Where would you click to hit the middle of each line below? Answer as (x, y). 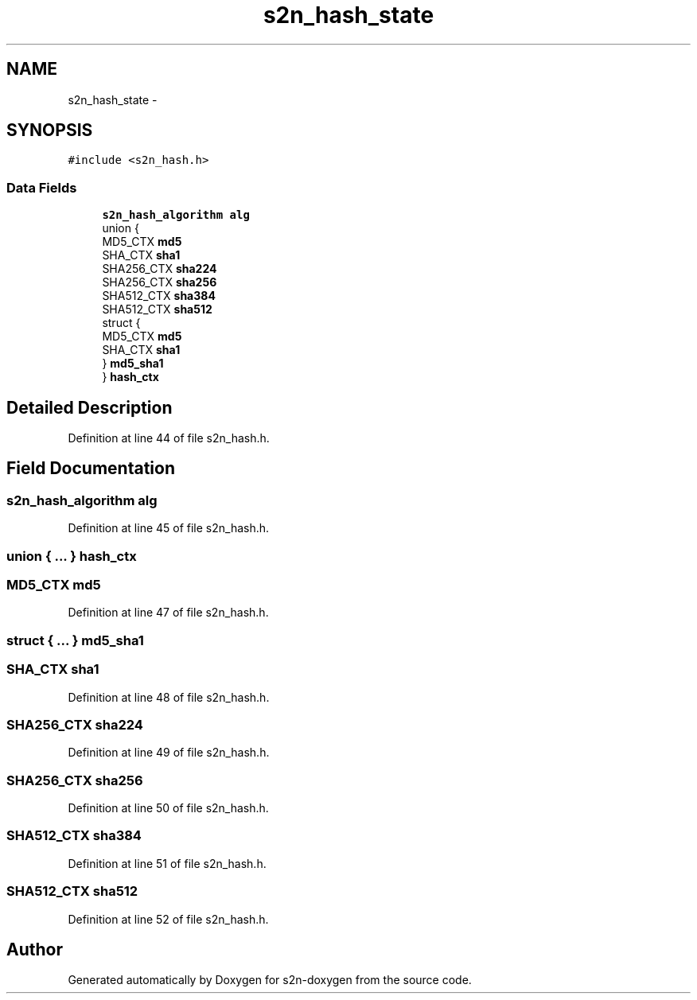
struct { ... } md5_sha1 (75, 640)
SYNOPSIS (50, 130)
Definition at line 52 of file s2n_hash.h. (168, 919)
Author (35, 949)
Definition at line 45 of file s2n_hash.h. (169, 528)
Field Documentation (91, 469)
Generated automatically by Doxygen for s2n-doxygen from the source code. (270, 980)
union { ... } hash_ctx (72, 556)
